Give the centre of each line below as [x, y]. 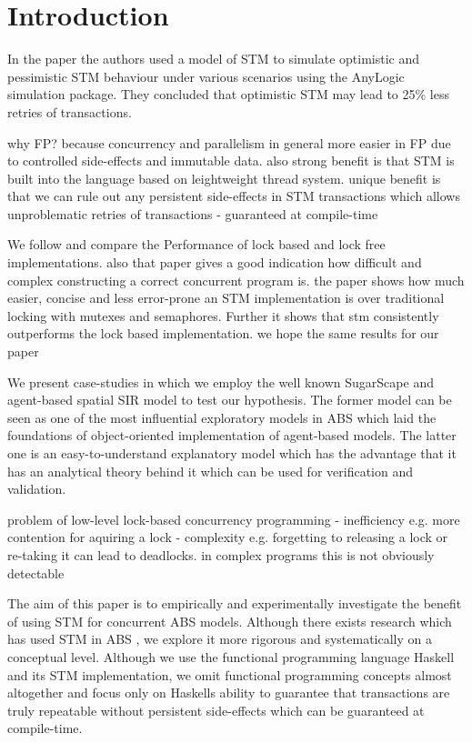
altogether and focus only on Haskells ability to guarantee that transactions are [229, 693]
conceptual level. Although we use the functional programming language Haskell [231, 656]
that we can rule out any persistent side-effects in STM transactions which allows [234, 196]
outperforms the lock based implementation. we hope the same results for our [223, 333]
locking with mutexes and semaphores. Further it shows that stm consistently [223, 315]
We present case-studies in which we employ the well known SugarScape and [221, 382]
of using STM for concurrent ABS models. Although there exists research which [230, 621]
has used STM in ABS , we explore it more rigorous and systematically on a [220, 639]
